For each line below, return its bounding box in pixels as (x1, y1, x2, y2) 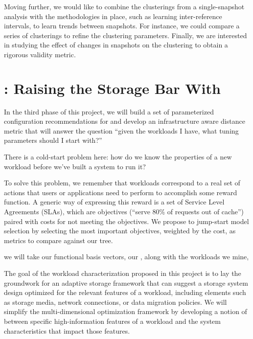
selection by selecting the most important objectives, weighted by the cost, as (4, 226, 236, 236)
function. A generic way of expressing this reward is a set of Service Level (4, 197, 225, 207)
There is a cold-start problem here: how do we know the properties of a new (4, 152, 232, 162)
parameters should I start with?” (4, 135, 102, 145)
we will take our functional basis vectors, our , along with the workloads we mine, (4, 251, 249, 262)
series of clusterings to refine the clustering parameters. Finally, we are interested (4, 30, 247, 40)
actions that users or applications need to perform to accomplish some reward (4, 187, 237, 197)
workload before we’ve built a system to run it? (4, 161, 146, 171)
